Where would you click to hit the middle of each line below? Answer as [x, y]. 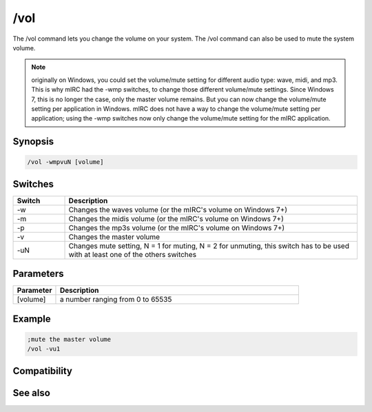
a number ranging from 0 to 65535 [116, 300]
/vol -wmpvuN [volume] [65, 162]
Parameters [38, 274]
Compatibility [42, 371]
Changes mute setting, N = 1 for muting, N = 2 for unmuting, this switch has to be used [209, 246]
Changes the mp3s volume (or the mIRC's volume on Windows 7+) [177, 227]
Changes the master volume [114, 236]
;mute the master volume [69, 339]
